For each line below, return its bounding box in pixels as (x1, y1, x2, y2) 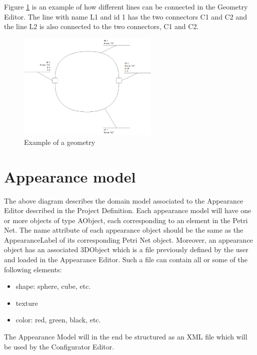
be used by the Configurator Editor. (4, 341, 114, 351)
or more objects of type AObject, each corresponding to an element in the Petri (4, 215, 248, 225)
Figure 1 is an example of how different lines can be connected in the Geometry (4, 2, 248, 12)
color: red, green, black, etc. (15, 314, 101, 325)
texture (15, 297, 38, 308)
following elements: (4, 264, 62, 274)
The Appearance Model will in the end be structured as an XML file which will (4, 331, 247, 342)
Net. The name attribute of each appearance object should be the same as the (4, 225, 243, 235)
